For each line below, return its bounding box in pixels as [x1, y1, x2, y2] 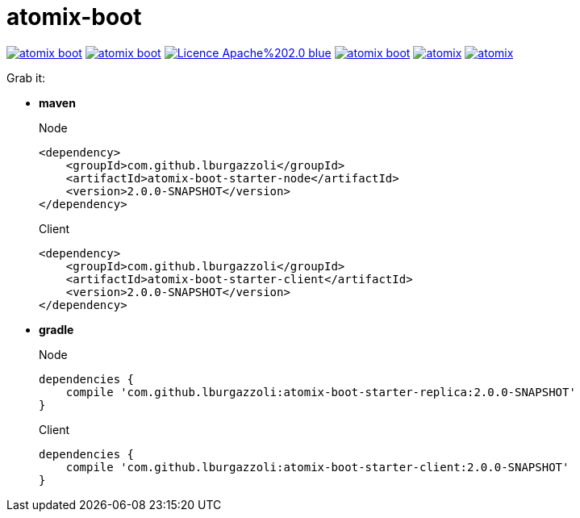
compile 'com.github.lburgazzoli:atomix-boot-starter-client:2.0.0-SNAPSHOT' [65, 460, 570, 474]
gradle [39, 322, 74, 336]
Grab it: [6, 70, 46, 85]
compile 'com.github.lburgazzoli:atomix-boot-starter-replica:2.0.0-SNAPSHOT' [65, 385, 576, 399]
